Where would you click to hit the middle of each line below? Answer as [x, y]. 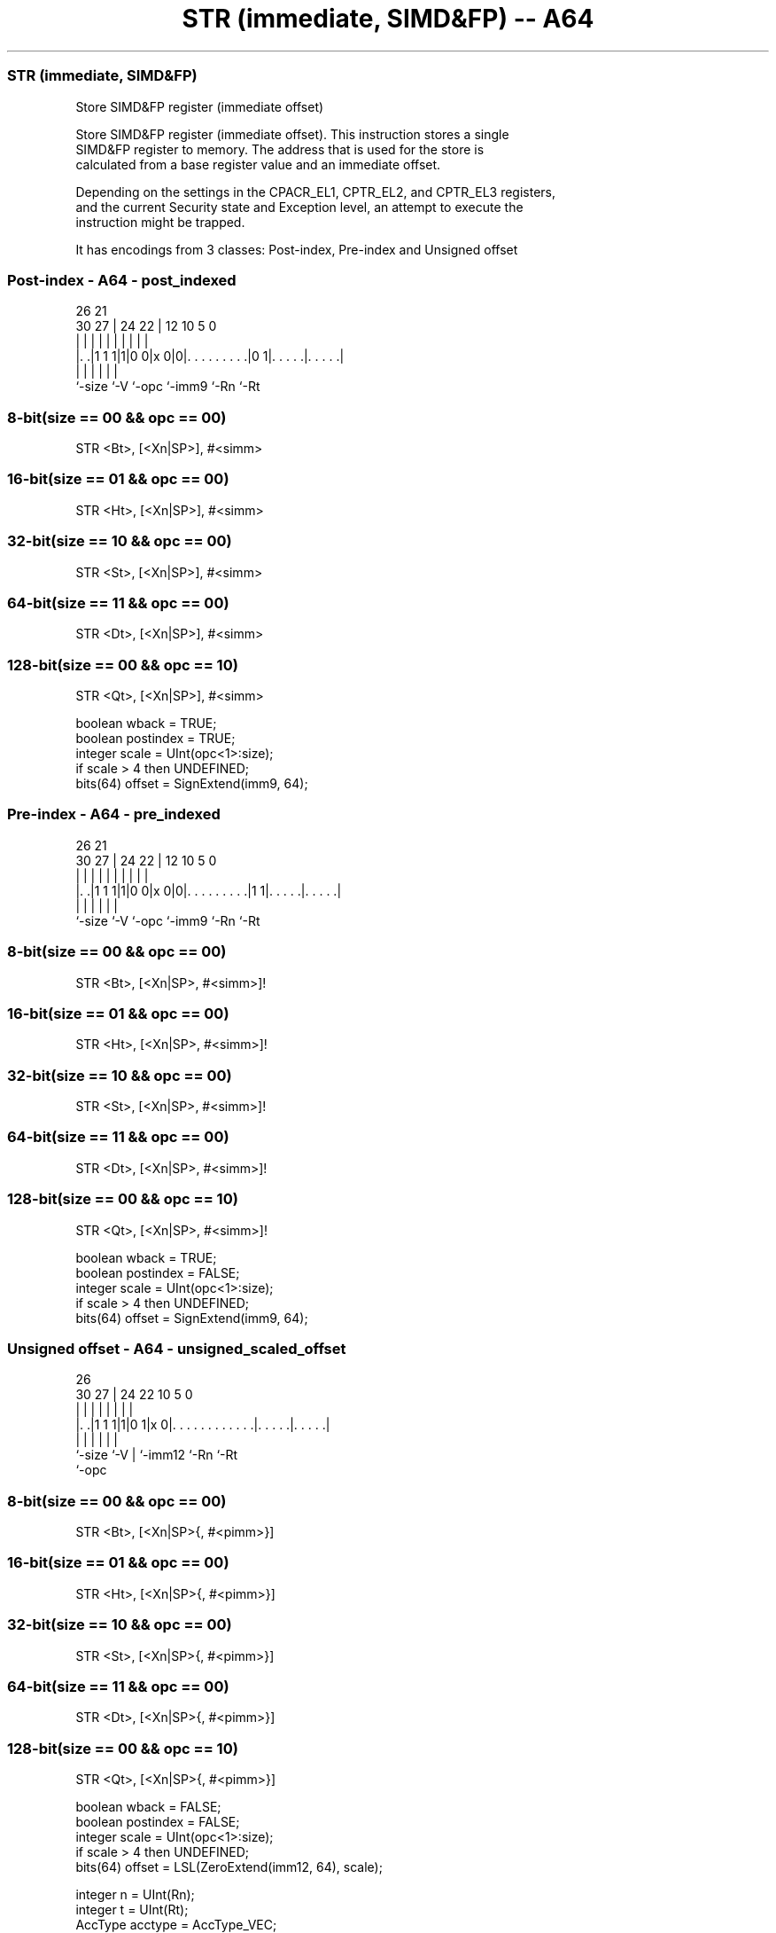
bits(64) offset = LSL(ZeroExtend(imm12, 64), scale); [229, 1867]
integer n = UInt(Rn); [135, 1894]
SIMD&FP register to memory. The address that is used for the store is [280, 149]
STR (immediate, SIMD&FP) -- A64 [388, 19]
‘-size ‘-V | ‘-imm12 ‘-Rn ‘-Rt [157, 1455]
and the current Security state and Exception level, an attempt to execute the [299, 207]
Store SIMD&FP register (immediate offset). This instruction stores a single [292, 134]
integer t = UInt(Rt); [132, 1910]
